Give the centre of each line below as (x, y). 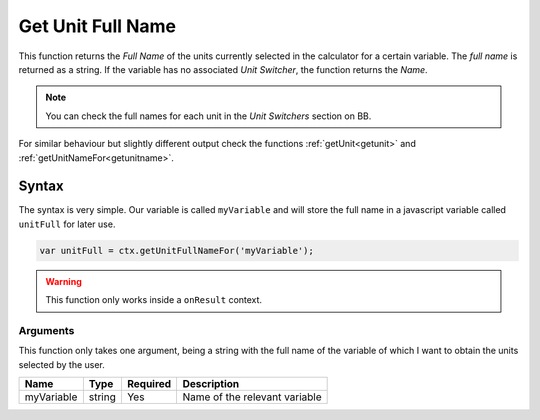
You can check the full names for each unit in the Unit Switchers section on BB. (208, 116)
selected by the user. (61, 364)
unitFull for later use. (67, 224)
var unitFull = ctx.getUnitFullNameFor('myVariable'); (176, 250)
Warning (63, 281)
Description (211, 384)
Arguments (46, 330)
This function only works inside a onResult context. (154, 300)
